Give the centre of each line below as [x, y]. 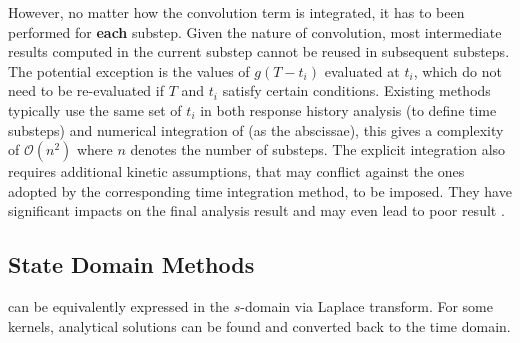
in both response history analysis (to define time [348, 109]
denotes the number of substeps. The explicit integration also [318, 149]
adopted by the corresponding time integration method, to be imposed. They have [260, 190]
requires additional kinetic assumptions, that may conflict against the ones [236, 171]
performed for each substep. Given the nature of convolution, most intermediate [255, 31]
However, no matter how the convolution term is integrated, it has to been [236, 12]
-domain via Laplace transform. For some [366, 306]
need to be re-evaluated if [86, 90]
